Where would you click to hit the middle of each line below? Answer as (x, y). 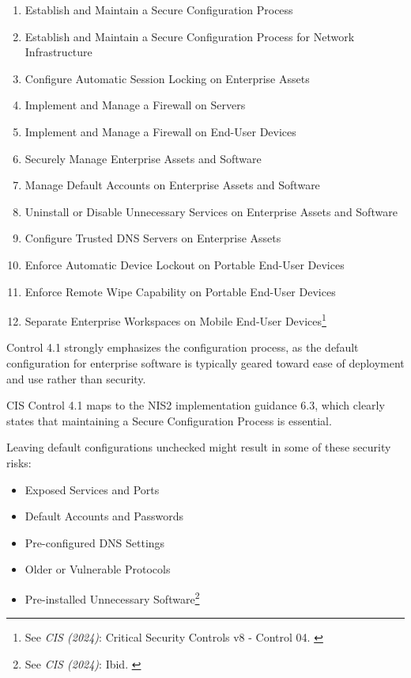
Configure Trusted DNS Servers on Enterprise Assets (153, 238)
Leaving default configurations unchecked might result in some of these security (199, 447)
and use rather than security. (76, 378)
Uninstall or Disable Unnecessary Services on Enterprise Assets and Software (211, 211)
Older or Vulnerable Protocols (98, 569)
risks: (19, 462)
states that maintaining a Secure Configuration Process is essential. (169, 420)
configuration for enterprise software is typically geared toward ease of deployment (205, 362)
